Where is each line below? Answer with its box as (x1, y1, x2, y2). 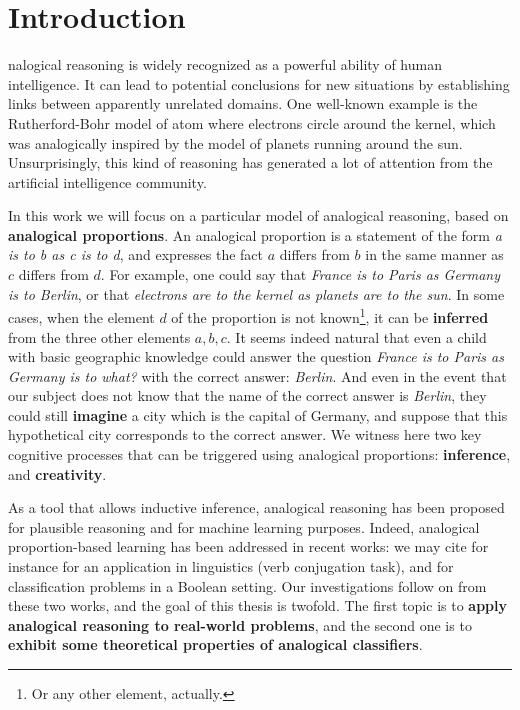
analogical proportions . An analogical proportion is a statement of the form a (8, 224, 502, 245)
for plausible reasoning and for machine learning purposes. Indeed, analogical (8, 516, 480, 537)
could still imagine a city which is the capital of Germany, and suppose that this (8, 404, 508, 425)
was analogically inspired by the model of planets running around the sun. (8, 132, 463, 153)
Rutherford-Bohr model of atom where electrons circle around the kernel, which (8, 112, 496, 133)
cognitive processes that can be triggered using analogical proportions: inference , (8, 444, 511, 465)
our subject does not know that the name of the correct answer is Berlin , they (8, 385, 487, 406)
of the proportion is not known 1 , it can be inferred (171, 304, 489, 327)
